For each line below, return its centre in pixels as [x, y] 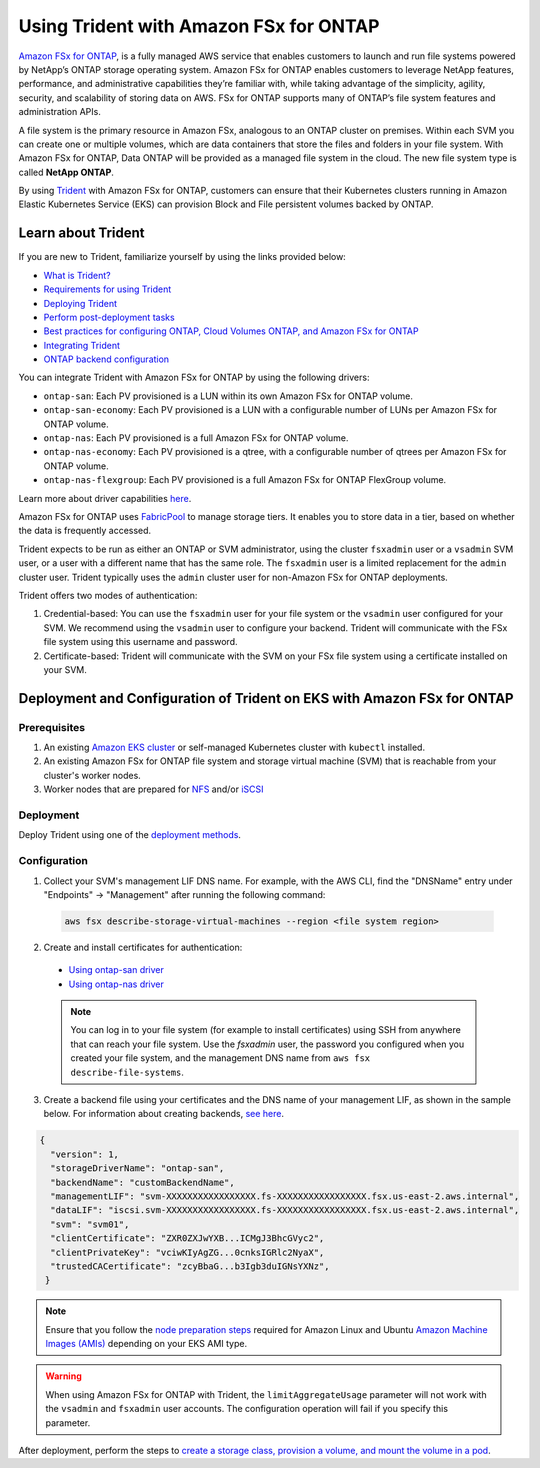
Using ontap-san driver [116, 970]
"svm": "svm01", [90, 1224]
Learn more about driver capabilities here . [105, 498]
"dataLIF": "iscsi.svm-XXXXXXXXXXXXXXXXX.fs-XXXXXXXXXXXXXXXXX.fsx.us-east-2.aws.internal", [285, 1210]
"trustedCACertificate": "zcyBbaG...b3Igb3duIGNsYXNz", [190, 1266]
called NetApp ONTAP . [66, 172]
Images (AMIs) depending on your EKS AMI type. [146, 1344]
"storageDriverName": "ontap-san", [137, 1168]
